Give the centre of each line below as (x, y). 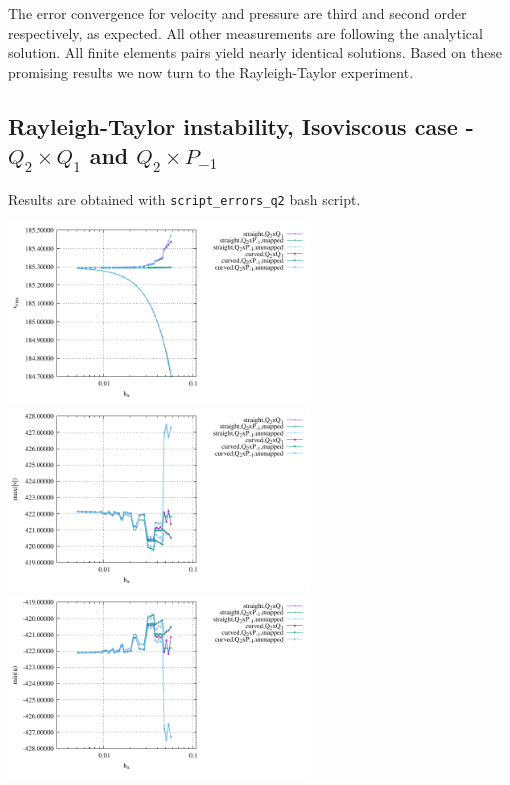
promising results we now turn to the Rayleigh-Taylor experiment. (211, 71)
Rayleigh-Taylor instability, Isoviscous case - (241, 125)
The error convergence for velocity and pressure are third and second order (237, 13)
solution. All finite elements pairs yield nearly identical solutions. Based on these (255, 52)
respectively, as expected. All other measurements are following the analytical (245, 32)
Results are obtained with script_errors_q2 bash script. (184, 198)
